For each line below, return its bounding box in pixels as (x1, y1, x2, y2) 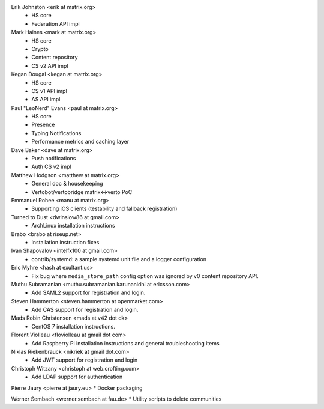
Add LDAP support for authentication (31, 373, 123, 381)
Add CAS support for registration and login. (31, 306, 139, 314)
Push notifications (31, 155, 76, 162)
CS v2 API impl (31, 62, 68, 69)
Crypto (31, 45, 49, 52)
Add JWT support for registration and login (31, 356, 138, 363)
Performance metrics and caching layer (31, 138, 129, 145)
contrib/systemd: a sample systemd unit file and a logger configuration (31, 255, 207, 262)
